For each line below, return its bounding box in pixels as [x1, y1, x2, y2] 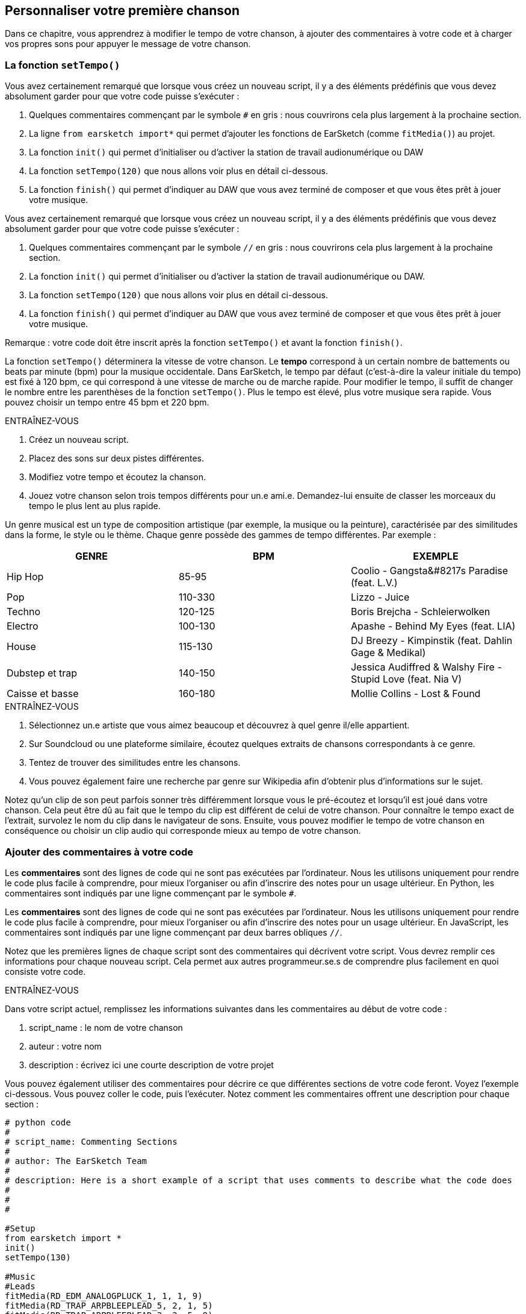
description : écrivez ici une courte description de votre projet [29, 1059, 274, 1070]
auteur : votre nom [29, 1040, 102, 1051]
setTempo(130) [5, 1252, 71, 1262]
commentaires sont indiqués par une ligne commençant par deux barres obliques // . [5, 927, 342, 937]
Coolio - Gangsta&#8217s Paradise [350, 565, 509, 577]
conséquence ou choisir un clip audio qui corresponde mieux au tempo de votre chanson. [5, 825, 361, 836]
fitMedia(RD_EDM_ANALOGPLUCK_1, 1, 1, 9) [5, 1291, 203, 1301]
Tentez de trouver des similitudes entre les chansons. [29, 757, 241, 768]
